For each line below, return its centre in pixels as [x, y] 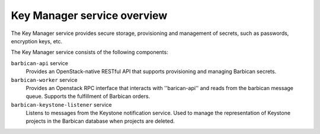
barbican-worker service [44, 79]
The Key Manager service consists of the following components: [89, 52]
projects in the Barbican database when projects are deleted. [100, 121]
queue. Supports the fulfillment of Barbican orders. [88, 96]
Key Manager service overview [89, 15]
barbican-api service [39, 63]
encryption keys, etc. [37, 41]
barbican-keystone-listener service [61, 104]
